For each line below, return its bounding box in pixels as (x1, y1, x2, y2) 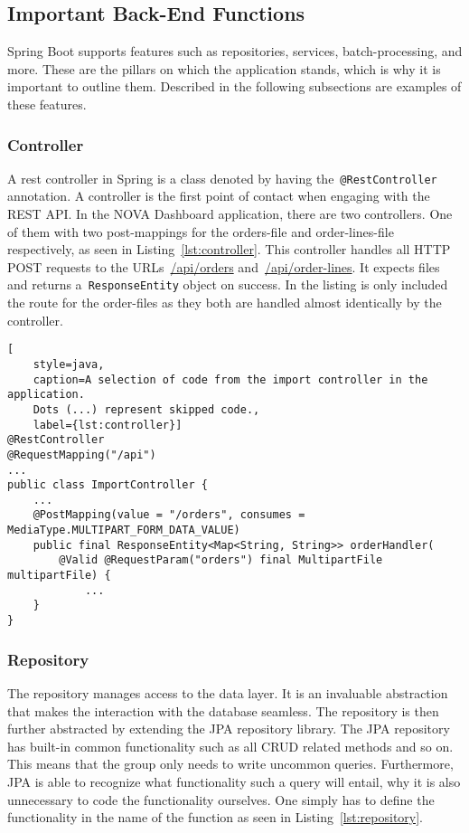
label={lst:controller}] (33, 418, 183, 431)
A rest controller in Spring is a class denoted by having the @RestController (7, 168, 437, 187)
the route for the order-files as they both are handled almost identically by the (7, 293, 442, 312)
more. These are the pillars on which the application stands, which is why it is (7, 59, 441, 78)
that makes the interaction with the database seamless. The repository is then (7, 701, 439, 720)
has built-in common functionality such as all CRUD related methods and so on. (7, 736, 454, 755)
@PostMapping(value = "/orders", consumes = (33, 508, 305, 522)
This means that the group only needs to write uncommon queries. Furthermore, (7, 754, 454, 773)
